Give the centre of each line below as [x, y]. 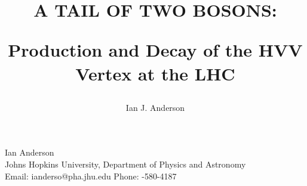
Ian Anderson [30, 152]
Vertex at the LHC [155, 73]
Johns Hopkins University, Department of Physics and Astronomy [125, 164]
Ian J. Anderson [155, 107]
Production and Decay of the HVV [155, 50]
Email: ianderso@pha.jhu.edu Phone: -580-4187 [91, 176]
